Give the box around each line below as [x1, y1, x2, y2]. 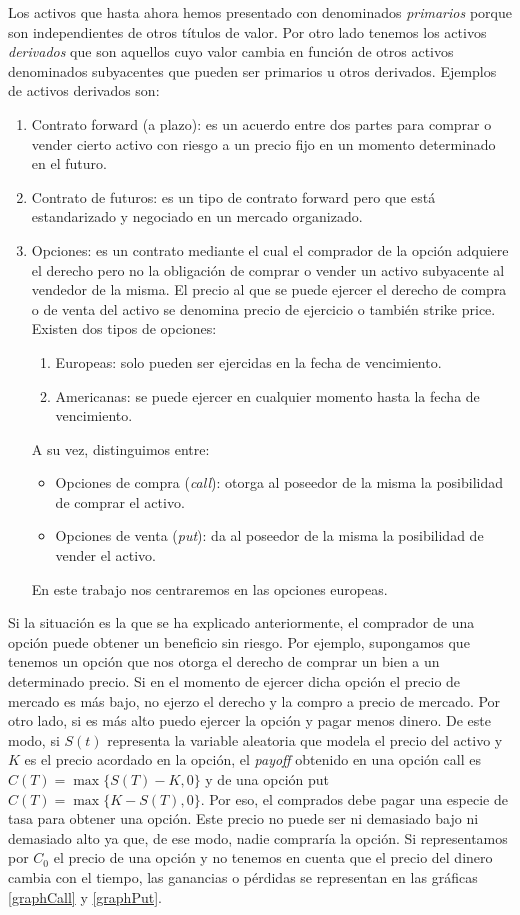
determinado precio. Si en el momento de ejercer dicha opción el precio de [8, 671, 461, 692]
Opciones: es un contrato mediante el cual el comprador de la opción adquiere [31, 239, 509, 260]
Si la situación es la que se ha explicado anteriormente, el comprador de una [8, 612, 475, 633]
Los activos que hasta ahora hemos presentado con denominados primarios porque [8, 2, 512, 22]
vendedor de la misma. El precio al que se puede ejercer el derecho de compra [31, 279, 507, 300]
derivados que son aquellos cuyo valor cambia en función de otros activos [8, 41, 454, 62]
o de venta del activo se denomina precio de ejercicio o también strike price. [31, 298, 496, 319]
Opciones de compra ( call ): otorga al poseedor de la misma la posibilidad [55, 472, 503, 493]
